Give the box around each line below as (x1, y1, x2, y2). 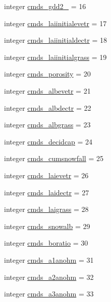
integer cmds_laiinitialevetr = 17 (4, 18, 107, 28)
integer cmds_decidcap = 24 (4, 136, 93, 146)
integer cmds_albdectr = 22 (4, 102, 91, 113)
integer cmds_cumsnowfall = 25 (4, 153, 103, 164)
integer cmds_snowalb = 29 (4, 220, 90, 231)
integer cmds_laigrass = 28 (4, 204, 89, 214)
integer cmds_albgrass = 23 (4, 119, 91, 130)
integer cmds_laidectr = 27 (4, 187, 89, 197)
